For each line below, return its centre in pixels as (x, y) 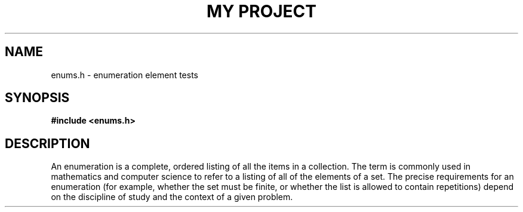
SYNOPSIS (37, 98)
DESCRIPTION (47, 143)
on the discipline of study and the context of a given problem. (172, 197)
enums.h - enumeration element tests (124, 75)
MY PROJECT (261, 11)
